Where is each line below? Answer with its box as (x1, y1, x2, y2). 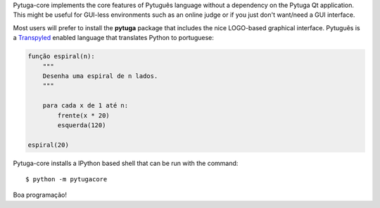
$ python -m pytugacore (25, 176, 108, 183)
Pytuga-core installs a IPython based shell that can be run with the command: (13, 159, 239, 167)
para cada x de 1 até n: (42, 102, 129, 110)
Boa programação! (13, 190, 67, 200)
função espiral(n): (27, 53, 95, 60)
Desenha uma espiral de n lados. (42, 72, 158, 80)
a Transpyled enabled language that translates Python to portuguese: (13, 34, 214, 42)
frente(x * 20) (57, 111, 110, 119)
